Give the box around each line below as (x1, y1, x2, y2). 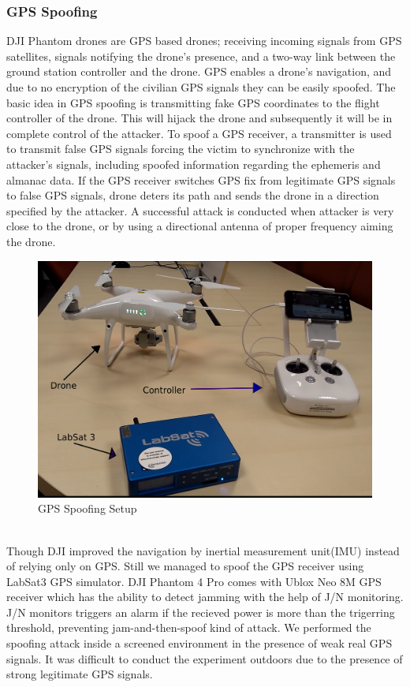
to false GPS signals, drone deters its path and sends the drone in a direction (6, 187, 379, 203)
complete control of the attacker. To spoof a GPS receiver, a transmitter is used (6, 125, 392, 141)
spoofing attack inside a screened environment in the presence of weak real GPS (6, 635, 393, 652)
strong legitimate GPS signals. (6, 666, 153, 682)
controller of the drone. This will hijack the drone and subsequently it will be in (6, 110, 393, 126)
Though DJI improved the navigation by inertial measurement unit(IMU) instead (6, 542, 400, 558)
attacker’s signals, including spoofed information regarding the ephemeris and (6, 155, 381, 172)
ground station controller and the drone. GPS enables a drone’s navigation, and (6, 63, 392, 80)
